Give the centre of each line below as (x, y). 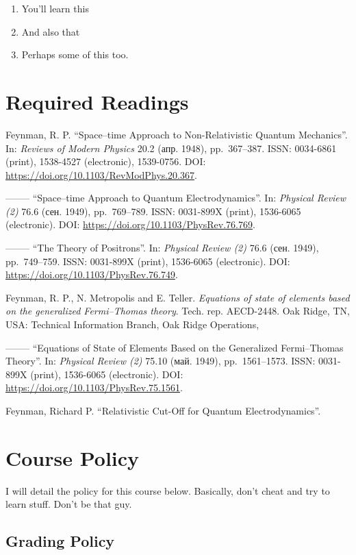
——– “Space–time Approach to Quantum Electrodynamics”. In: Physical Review (176, 198)
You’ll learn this (55, 8)
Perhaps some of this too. (75, 54)
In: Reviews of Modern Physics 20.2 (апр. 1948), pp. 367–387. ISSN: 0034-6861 (171, 148)
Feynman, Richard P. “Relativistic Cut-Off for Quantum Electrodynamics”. (163, 410)
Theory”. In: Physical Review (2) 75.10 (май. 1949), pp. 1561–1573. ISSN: (161, 361)
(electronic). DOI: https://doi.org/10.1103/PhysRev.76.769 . (130, 224)
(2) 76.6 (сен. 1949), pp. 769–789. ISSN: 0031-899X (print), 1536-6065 (153, 211)
